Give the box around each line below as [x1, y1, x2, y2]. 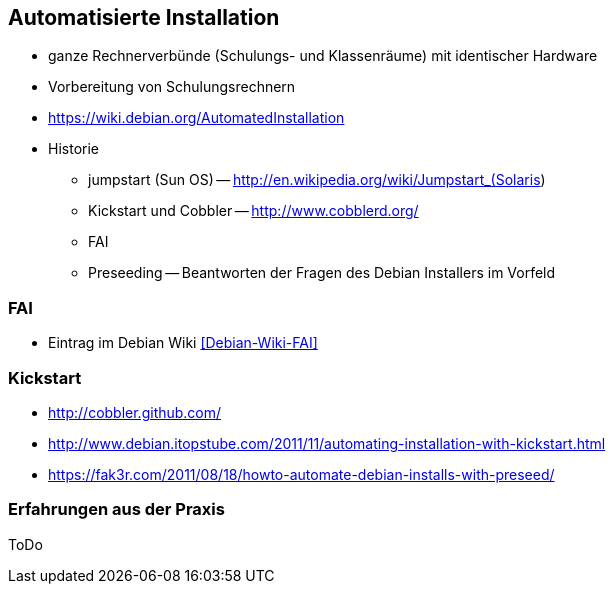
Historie [48, 140, 99, 158]
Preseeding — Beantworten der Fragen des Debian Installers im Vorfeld [88, 264, 556, 282]
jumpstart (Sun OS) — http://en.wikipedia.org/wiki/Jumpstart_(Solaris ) [88, 171, 546, 189]
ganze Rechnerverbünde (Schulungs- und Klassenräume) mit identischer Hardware [48, 47, 598, 65]
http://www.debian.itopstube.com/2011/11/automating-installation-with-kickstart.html [48, 434, 606, 452]
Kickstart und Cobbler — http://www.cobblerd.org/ [88, 202, 419, 220]
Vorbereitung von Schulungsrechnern [48, 78, 296, 96]
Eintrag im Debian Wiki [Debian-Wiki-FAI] [48, 334, 318, 352]
